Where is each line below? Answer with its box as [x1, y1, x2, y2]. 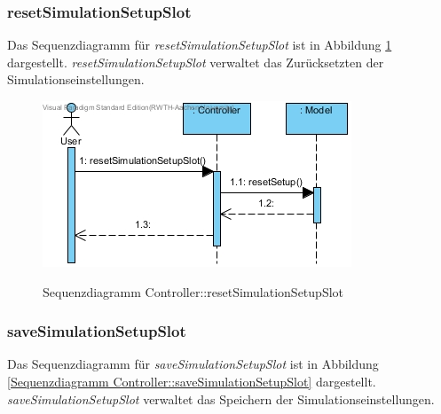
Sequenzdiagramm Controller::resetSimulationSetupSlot [43, 282, 344, 301]
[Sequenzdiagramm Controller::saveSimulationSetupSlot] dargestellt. [7, 372, 376, 390]
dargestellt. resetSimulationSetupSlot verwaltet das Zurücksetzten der [7, 52, 384, 71]
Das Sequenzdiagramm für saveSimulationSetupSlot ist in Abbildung [7, 355, 379, 373]
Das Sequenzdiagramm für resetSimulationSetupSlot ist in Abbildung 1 [7, 35, 392, 54]
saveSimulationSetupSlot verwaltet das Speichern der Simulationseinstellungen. [7, 389, 435, 408]
